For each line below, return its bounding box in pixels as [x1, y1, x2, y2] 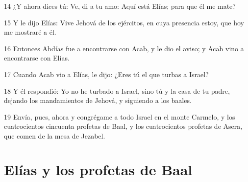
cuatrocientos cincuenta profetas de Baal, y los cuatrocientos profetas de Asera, [4, 121, 243, 131]
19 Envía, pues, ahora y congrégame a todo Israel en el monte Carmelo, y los [4, 111, 235, 121]
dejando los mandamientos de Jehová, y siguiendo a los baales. [4, 95, 192, 105]
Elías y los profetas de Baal [4, 159, 193, 179]
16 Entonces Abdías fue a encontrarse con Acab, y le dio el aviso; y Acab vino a [4, 43, 244, 53]
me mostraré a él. [4, 27, 56, 37]
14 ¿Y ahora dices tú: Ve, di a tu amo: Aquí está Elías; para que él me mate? [4, 1, 236, 11]
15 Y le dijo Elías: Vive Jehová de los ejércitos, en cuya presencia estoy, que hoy [4, 17, 245, 27]
